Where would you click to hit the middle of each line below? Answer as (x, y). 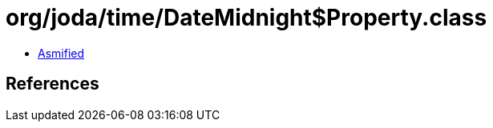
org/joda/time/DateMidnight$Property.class (246, 18)
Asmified (61, 53)
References (53, 84)
